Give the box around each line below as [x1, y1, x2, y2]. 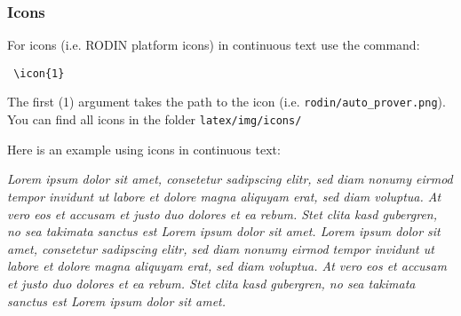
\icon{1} [13, 67, 65, 80]
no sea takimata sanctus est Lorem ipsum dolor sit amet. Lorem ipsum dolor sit [7, 222, 441, 241]
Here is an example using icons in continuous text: [7, 139, 281, 158]
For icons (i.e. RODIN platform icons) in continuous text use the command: [7, 36, 420, 54]
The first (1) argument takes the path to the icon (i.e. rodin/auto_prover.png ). [7, 92, 446, 111]
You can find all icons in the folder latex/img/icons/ [7, 110, 302, 129]
